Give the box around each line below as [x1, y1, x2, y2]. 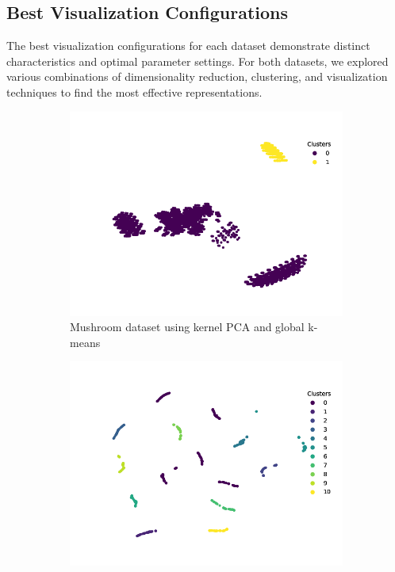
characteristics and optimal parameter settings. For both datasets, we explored [6, 52, 389, 69]
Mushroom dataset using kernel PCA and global [70, 318, 305, 335]
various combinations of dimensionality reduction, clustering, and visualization [6, 68, 388, 85]
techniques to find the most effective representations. [6, 83, 263, 100]
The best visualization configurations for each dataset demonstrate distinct [6, 37, 370, 54]
